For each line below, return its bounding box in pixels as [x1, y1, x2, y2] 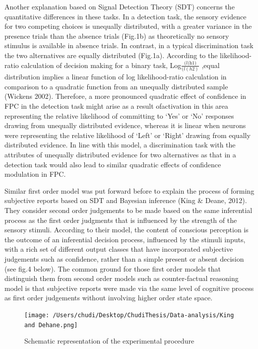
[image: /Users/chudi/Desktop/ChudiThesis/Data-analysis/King [24, 311, 234, 319]
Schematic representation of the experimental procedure [24, 336, 194, 346]
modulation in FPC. [4, 169, 66, 179]
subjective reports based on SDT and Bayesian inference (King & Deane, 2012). [4, 195, 247, 206]
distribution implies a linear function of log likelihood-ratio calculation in [4, 71, 227, 82]
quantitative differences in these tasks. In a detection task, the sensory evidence [4, 11, 247, 21]
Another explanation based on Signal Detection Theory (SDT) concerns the [4, 1, 235, 11]
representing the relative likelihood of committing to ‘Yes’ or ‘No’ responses [4, 110, 234, 121]
